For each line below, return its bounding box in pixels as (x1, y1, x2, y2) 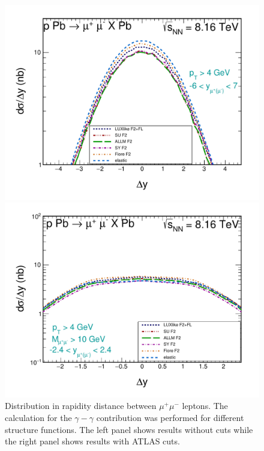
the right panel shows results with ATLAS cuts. (5, 435, 180, 447)
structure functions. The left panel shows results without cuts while (5, 423, 253, 435)
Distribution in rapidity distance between (5, 399, 157, 412)
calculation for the (5, 411, 72, 424)
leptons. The (182, 399, 228, 412)
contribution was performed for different (96, 411, 244, 424)
